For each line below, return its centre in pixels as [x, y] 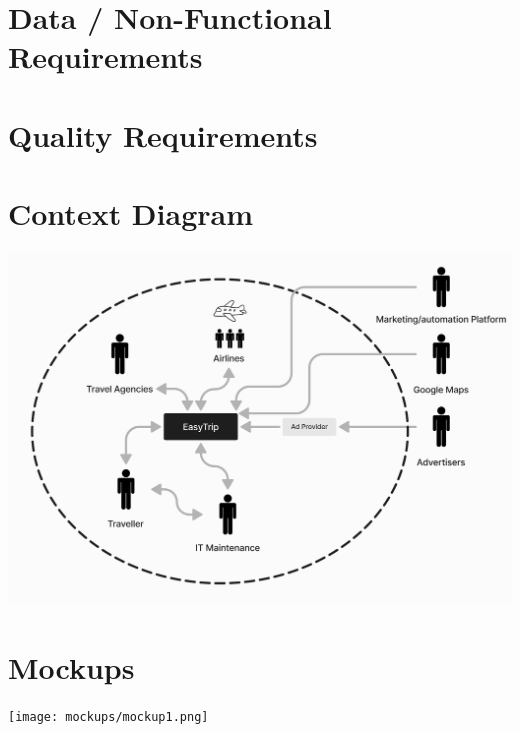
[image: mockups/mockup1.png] [108, 716]
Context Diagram [131, 213]
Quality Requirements [163, 134]
